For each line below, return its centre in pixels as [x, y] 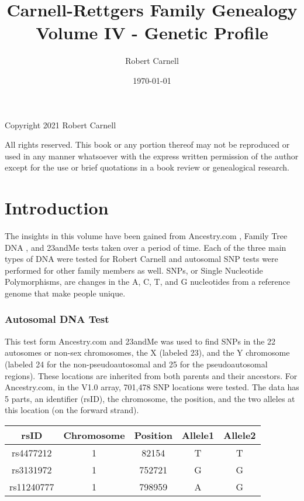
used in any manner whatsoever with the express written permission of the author [152, 156]
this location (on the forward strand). [72, 410]
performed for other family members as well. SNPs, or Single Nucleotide [134, 270]
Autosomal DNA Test [57, 319]
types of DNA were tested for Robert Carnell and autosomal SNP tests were [141, 259]
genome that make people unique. [65, 293]
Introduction [57, 208]
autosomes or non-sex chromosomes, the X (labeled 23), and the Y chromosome [147, 352]
